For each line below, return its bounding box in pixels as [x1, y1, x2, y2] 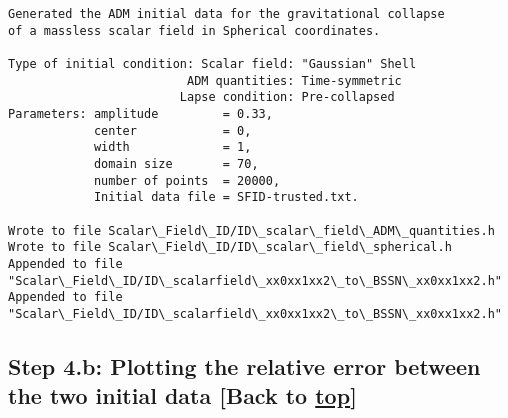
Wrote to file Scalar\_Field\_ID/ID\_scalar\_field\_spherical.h [8, 240, 452, 255]
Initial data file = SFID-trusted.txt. [93, 190, 359, 205]
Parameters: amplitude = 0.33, [8, 106, 273, 121]
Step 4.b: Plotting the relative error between [8, 350, 481, 381]
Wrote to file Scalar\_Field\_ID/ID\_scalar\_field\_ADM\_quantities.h [8, 223, 495, 238]
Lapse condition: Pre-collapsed [179, 90, 395, 105]
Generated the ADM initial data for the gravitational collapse [8, 7, 445, 21]
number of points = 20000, [93, 173, 281, 188]
